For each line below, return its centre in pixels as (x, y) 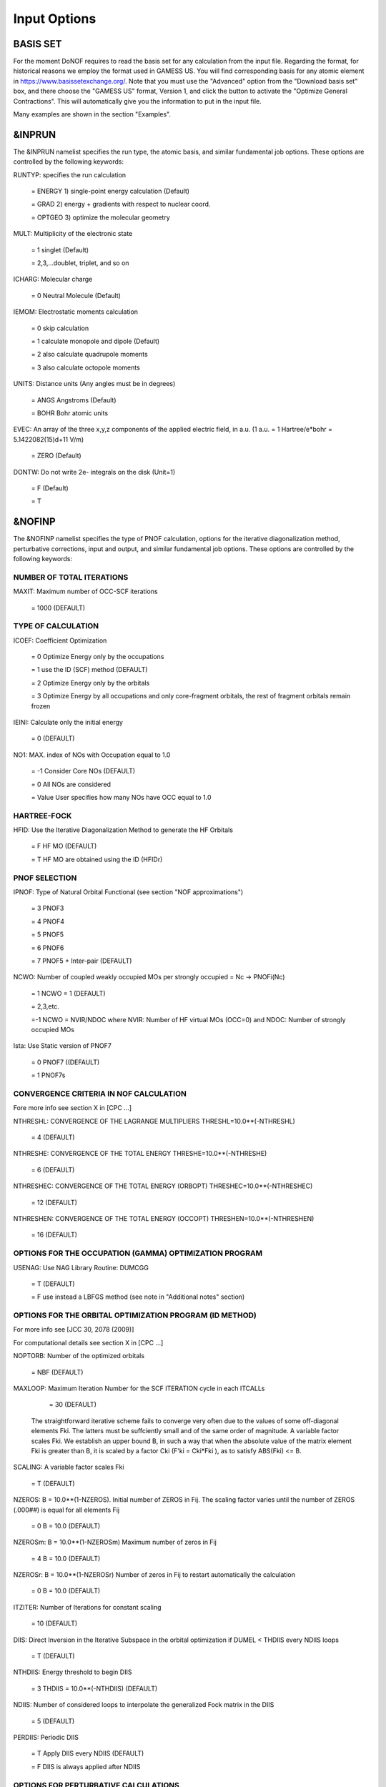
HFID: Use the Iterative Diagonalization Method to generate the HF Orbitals (123, 830)
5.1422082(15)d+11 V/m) (49, 439)
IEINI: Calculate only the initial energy (68, 722)
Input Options (55, 19)
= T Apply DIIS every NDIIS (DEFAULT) (88, 1753)
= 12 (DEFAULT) (54, 1202)
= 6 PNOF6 (48, 948)
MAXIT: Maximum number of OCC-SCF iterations (85, 591)
